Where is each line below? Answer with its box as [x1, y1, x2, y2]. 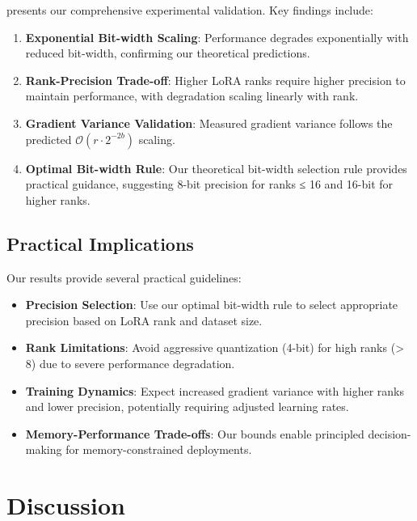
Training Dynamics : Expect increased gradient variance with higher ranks [25, 382, 404, 399]
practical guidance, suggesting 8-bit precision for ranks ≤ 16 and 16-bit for [25, 176, 394, 193]
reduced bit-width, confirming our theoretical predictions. [25, 44, 310, 61]
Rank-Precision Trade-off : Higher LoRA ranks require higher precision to [25, 71, 406, 88]
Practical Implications [6, 231, 194, 256]
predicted [25, 130, 72, 147]
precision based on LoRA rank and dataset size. [25, 311, 263, 328]
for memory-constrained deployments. [65, 441, 252, 458]
